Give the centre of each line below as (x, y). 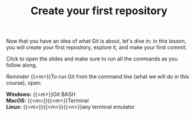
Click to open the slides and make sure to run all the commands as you (92, 59)
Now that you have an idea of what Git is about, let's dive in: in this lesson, (96, 41)
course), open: (24, 83)
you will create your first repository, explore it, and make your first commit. (97, 47)
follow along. (22, 65)
